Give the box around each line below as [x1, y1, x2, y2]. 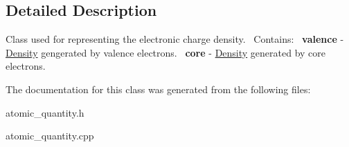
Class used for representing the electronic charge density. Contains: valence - [6, 32, 344, 46]
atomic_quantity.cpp [6, 128, 94, 143]
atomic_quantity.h [6, 105, 84, 119]
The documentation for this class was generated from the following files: [6, 81, 311, 96]
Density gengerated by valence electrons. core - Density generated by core [6, 45, 326, 59]
